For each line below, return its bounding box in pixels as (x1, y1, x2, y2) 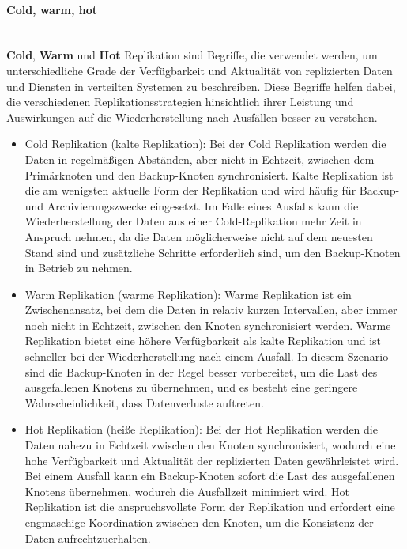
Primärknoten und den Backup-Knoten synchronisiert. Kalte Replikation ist (24, 166, 394, 183)
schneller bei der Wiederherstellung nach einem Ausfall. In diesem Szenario (24, 348, 389, 365)
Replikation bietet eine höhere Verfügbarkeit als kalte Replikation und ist (24, 332, 382, 349)
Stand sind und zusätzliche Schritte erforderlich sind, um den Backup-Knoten (24, 244, 401, 260)
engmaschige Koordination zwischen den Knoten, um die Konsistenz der (24, 514, 374, 531)
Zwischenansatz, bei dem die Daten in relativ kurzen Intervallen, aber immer (24, 301, 398, 318)
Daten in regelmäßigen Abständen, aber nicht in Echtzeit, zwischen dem (24, 150, 375, 167)
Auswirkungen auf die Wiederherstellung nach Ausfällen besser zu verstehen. (6, 108, 378, 125)
